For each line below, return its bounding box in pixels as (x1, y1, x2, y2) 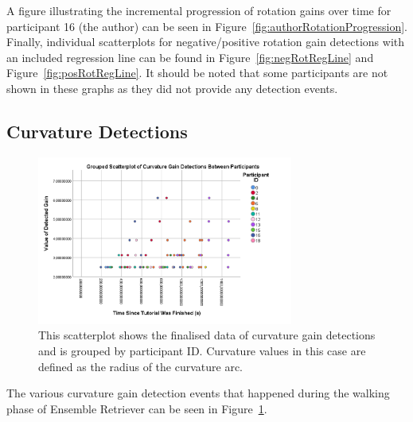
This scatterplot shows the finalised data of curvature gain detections (38, 327, 376, 343)
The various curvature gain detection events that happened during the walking (6, 385, 390, 401)
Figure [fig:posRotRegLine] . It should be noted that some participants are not (6, 64, 388, 81)
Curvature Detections (6, 118, 188, 143)
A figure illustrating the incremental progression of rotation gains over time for (6, 2, 392, 18)
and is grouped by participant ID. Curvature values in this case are (38, 343, 366, 359)
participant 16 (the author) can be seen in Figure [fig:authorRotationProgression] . (6, 17, 407, 34)
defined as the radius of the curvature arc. (38, 358, 243, 374)
